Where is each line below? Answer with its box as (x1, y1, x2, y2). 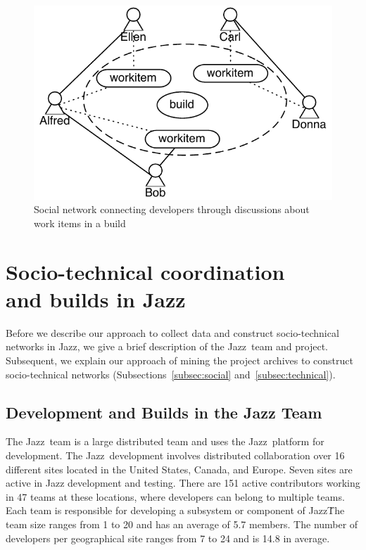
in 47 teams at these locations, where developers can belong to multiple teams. (6, 489, 345, 504)
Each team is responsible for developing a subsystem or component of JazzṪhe (6, 503, 345, 518)
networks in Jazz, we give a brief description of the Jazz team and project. (6, 339, 328, 354)
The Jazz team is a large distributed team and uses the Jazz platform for (6, 434, 324, 449)
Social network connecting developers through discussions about (34, 202, 310, 217)
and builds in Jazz (6, 284, 186, 313)
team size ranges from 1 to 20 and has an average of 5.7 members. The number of (6, 517, 358, 532)
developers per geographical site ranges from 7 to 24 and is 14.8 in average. (6, 530, 330, 545)
